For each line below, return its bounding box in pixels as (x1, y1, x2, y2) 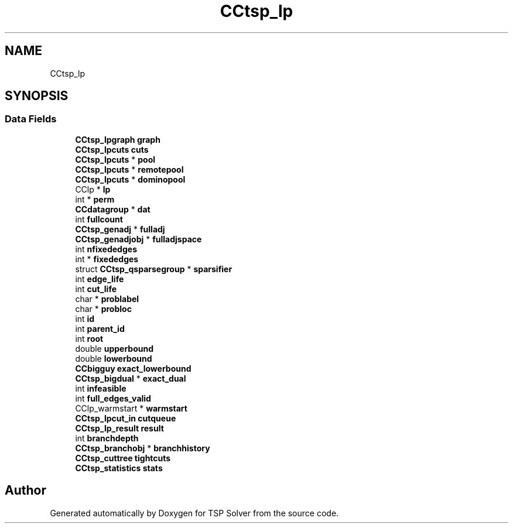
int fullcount (75, 214, 123, 224)
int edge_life (75, 273, 124, 284)
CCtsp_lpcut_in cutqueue (75, 413, 176, 423)
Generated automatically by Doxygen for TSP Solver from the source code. (50, 508, 339, 518)
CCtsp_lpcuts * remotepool (75, 164, 184, 174)
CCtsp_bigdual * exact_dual (75, 373, 186, 383)
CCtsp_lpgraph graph (75, 134, 160, 145)
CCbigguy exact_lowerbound (75, 363, 191, 373)
